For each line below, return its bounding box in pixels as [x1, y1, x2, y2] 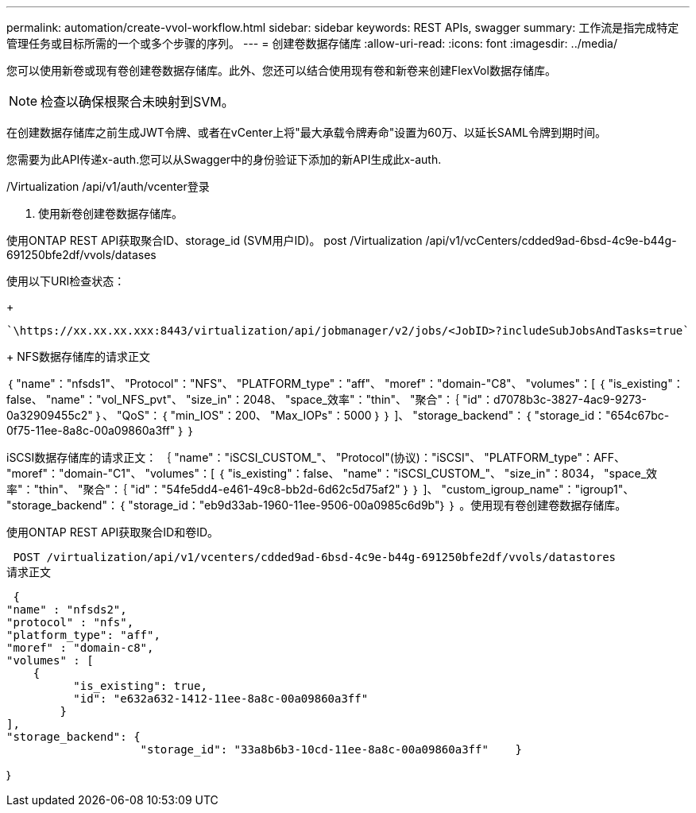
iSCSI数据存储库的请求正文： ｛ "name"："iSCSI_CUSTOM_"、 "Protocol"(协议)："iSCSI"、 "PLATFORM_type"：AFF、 [6, 451, 626, 464]
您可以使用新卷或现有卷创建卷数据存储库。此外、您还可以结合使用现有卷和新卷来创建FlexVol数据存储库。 [6, 64, 556, 77]
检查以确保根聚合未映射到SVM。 [41, 94, 234, 110]
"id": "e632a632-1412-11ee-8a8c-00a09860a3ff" [73, 692, 369, 705]
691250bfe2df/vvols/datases [6, 248, 157, 261]
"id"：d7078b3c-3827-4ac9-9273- [462, 393, 647, 406]
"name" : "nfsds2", [6, 603, 127, 616]
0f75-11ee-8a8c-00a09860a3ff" [6, 424, 176, 437]
